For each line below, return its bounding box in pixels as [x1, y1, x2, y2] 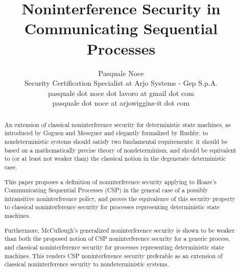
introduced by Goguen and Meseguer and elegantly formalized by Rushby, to [4, 129, 208, 137]
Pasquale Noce [98, 67, 144, 78]
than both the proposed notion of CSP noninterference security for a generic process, [4, 234, 230, 243]
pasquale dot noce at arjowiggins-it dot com [52, 97, 190, 108]
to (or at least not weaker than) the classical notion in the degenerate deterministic [4, 154, 226, 163]
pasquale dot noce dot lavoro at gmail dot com [48, 87, 194, 98]
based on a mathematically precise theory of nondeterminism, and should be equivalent [4, 145, 236, 154]
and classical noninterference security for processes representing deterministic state [4, 242, 224, 251]
